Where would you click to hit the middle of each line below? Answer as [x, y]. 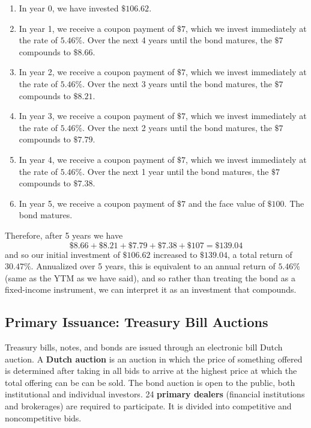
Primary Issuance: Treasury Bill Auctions [137, 322]
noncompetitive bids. [43, 417]
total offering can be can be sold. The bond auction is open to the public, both [150, 382]
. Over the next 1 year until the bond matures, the [176, 171]
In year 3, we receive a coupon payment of [97, 116]
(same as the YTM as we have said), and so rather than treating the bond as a [150, 277]
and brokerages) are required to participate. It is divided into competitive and [148, 406]
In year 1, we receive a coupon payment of [97, 28]
